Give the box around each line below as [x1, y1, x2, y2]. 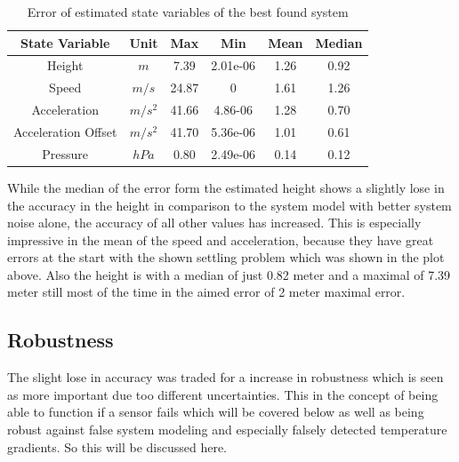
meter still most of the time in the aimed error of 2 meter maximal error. [7, 283, 406, 301]
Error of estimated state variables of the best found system [27, 3, 349, 20]
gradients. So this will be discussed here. [7, 437, 228, 456]
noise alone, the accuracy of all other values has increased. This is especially [7, 213, 422, 232]
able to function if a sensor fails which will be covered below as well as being [7, 402, 424, 421]
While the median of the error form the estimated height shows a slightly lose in [7, 178, 445, 196]
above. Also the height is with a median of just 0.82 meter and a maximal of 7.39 [7, 265, 451, 283]
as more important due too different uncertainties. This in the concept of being [7, 385, 439, 403]
